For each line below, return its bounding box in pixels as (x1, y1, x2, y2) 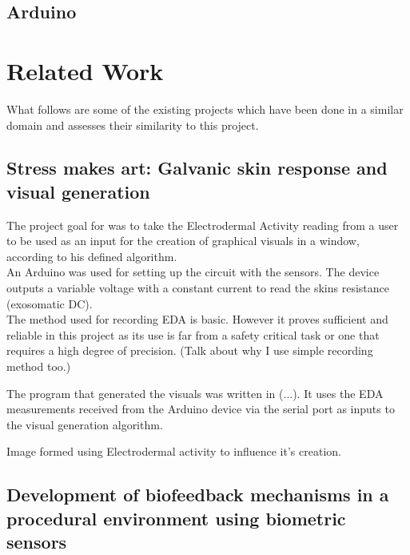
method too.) (6, 358, 71, 375)
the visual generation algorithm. (6, 416, 163, 432)
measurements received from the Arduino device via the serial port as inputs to (6, 400, 395, 417)
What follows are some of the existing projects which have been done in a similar (6, 100, 404, 117)
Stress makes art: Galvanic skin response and (6, 155, 388, 180)
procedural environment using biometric (6, 505, 346, 530)
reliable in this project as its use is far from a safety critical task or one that (6, 326, 380, 343)
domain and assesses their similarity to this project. (6, 116, 259, 133)
